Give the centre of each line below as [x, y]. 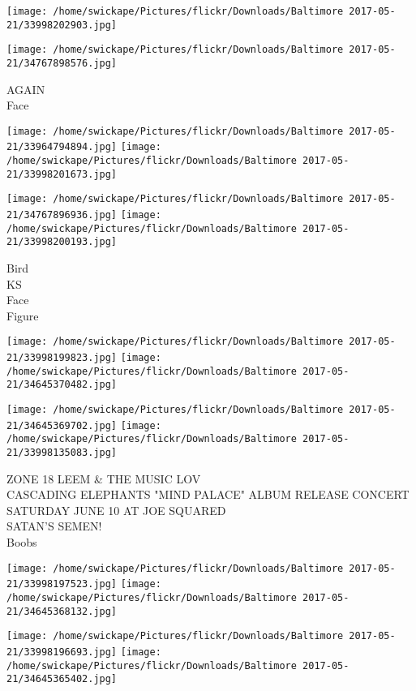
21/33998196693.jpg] [62, 652]
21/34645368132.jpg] [62, 611]
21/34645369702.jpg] [62, 425]
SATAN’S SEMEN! [54, 526]
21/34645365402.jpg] [62, 679]
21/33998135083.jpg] [62, 453]
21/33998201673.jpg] [62, 174]
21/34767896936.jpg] [62, 215]
